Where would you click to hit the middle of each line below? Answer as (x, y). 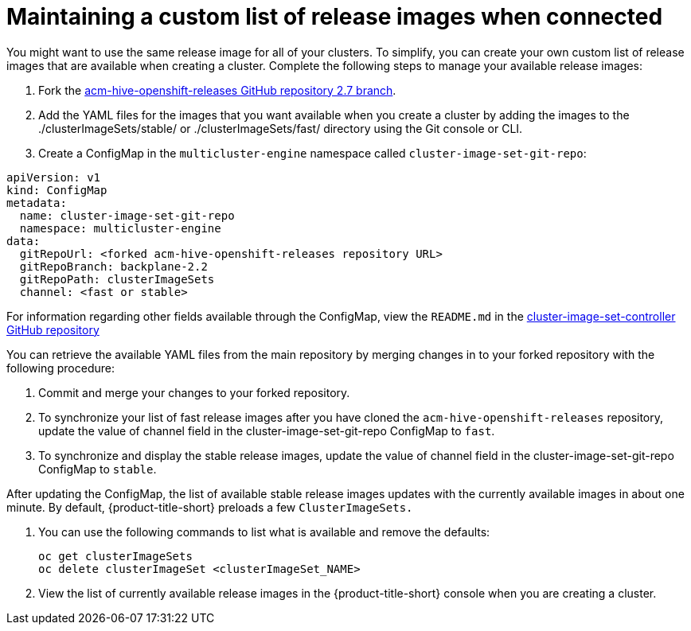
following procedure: (61, 368)
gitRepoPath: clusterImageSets (117, 279)
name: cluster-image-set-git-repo (127, 215)
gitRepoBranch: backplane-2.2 (113, 266)
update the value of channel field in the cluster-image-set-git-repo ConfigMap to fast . (267, 430)
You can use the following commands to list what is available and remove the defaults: (264, 532)
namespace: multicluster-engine (120, 228)
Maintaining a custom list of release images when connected (335, 17)
